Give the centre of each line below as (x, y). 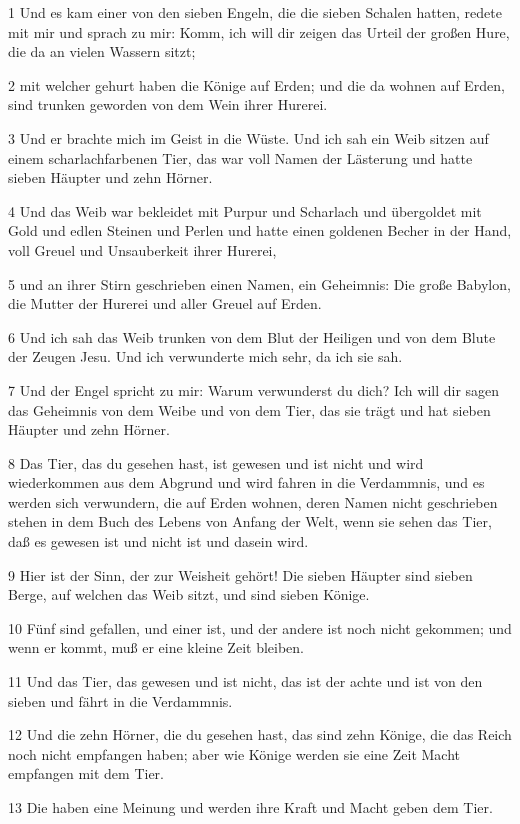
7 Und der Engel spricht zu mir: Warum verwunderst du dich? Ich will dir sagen (254, 389)
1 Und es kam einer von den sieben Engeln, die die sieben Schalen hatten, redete (255, 12)
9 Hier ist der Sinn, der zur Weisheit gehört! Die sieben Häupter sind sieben (240, 574)
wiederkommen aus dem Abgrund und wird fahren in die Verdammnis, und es (246, 482)
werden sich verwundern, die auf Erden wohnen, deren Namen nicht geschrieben (253, 501)
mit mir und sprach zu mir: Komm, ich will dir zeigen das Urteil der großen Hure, (259, 31)
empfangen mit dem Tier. (86, 773)
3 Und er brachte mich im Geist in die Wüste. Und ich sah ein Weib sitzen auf (248, 137)
